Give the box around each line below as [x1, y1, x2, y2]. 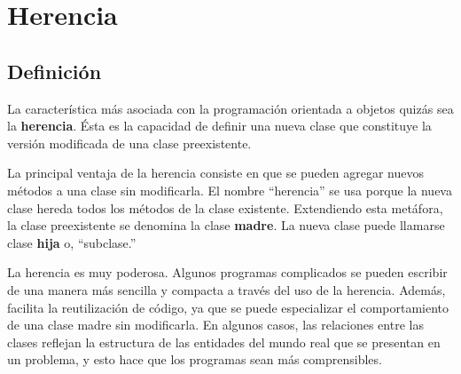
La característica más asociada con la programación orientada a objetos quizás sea [7, 99, 454, 117]
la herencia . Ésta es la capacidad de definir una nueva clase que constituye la [7, 116, 432, 135]
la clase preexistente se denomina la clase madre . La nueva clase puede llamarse [7, 216, 445, 235]
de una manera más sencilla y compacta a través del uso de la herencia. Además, [7, 280, 446, 298]
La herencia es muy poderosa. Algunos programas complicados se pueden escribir [7, 263, 448, 282]
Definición [7, 57, 102, 84]
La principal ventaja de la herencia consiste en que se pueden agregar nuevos [7, 163, 425, 182]
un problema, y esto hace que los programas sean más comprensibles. [7, 350, 382, 369]
